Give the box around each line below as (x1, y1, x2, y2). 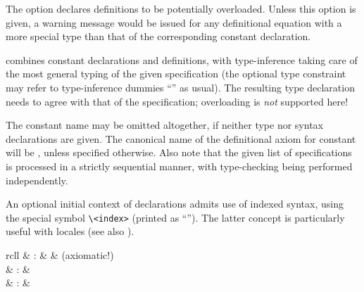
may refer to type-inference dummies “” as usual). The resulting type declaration (6, 80, 355, 94)
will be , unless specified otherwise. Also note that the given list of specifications (6, 145, 352, 160)
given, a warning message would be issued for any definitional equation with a (6, 15, 342, 30)
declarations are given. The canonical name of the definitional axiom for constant (6, 131, 356, 146)
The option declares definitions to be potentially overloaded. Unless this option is (6, 1, 356, 15)
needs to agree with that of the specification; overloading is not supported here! (6, 94, 349, 108)
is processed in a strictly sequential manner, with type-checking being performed (6, 158, 353, 173)
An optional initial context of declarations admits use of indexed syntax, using (6, 196, 344, 211)
